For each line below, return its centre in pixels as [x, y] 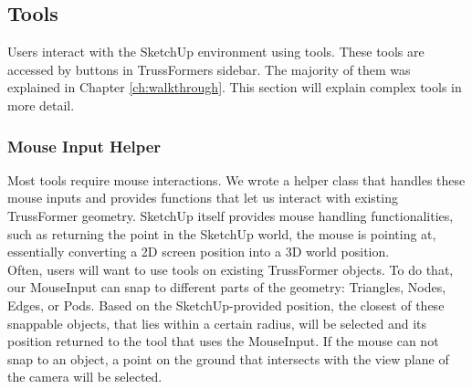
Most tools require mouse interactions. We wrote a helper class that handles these [236, 179]
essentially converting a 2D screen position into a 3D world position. [199, 252]
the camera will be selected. [85, 377]
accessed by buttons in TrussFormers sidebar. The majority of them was [209, 69]
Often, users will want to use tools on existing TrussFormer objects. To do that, [231, 269]
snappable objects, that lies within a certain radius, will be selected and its [217, 323]
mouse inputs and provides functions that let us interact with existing [203, 198]
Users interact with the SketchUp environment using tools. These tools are [216, 52]
